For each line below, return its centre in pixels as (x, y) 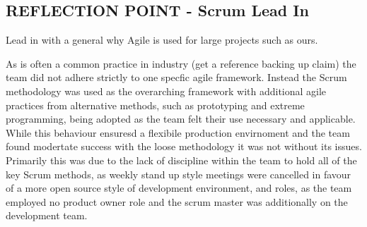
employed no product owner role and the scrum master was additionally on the (177, 201)
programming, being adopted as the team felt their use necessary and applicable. (181, 119)
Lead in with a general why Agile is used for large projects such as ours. (162, 40)
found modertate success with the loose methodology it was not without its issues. (184, 146)
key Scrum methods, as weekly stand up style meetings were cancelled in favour (179, 174)
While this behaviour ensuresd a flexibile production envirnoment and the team (178, 132)
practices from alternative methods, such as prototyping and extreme (155, 105)
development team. (47, 215)
